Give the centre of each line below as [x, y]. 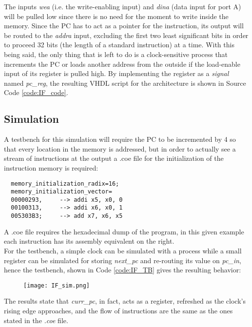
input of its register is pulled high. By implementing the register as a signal [116, 73]
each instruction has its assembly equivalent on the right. [89, 241]
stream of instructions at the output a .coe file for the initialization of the [114, 158]
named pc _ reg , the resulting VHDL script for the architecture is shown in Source [125, 83]
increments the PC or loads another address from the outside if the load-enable [122, 64]
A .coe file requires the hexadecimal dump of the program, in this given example [124, 231]
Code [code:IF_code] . [36, 92]
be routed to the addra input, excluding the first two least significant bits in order [126, 35]
